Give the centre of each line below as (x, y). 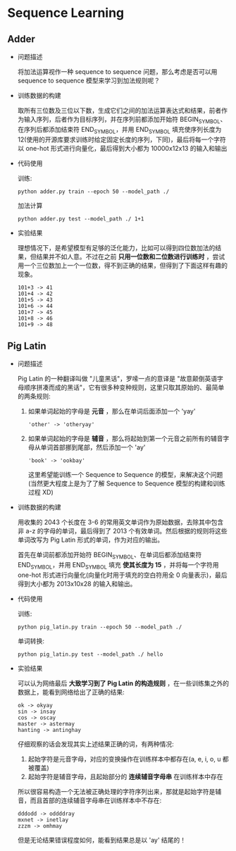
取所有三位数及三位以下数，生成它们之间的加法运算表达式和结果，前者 (119, 110)
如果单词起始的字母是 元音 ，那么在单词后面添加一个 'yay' (112, 411)
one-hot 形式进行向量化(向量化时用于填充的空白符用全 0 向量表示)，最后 (122, 575)
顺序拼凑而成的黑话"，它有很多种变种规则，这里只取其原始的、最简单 (124, 387)
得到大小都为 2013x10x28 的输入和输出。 (77, 584)
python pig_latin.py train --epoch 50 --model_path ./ (100, 627)
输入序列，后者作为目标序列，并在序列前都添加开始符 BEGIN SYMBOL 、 (125, 120)
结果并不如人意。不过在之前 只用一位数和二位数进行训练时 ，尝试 (131, 256)
